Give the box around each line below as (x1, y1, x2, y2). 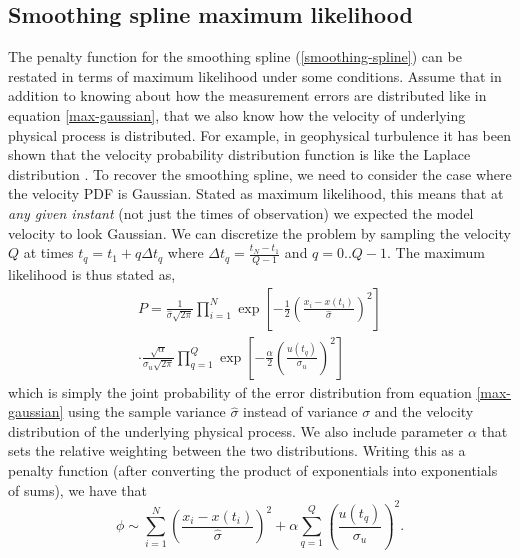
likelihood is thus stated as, (8, 263, 176, 284)
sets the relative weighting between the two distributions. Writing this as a (8, 440, 466, 461)
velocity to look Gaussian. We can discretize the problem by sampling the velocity (8, 222, 511, 243)
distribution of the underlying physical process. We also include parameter (8, 420, 464, 441)
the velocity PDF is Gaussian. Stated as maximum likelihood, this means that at (8, 183, 504, 204)
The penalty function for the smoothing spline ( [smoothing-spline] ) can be (8, 46, 462, 67)
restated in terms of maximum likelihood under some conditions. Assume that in (8, 65, 502, 86)
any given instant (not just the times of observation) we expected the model (8, 202, 474, 223)
